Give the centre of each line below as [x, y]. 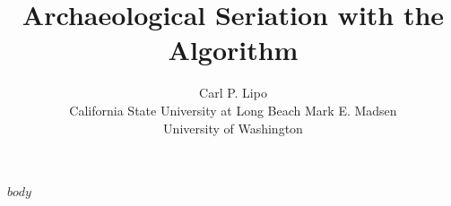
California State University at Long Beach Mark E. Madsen [233, 110]
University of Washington [233, 128]
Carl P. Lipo [233, 93]
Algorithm [233, 50]
